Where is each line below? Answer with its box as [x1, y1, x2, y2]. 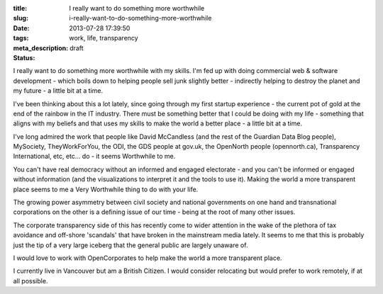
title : [13, 4, 28, 12]
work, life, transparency [69, 34, 138, 43]
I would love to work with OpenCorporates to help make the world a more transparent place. [13, 254, 282, 262]
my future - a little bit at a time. [13, 86, 104, 95]
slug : [13, 14, 28, 23]
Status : [13, 53, 35, 62]
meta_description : [13, 43, 69, 52]
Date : [13, 23, 30, 32]
